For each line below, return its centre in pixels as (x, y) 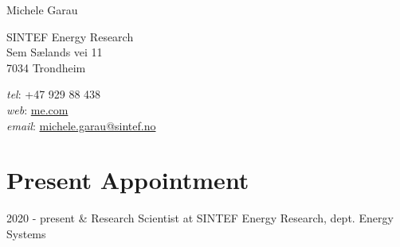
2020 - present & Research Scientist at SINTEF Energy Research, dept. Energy (200, 218)
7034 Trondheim (46, 67)
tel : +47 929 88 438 (54, 94)
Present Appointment (128, 180)
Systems (26, 233)
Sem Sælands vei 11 (55, 52)
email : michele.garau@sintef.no (81, 125)
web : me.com (37, 109)
